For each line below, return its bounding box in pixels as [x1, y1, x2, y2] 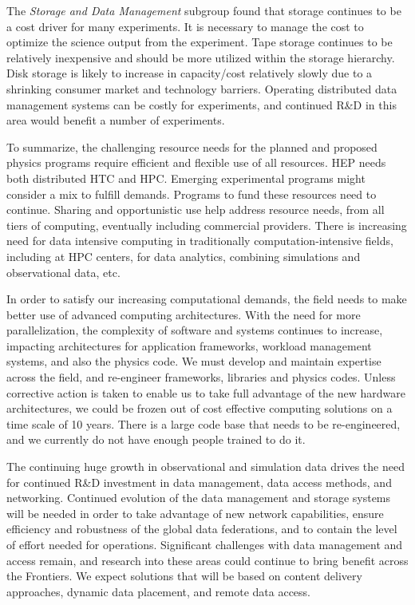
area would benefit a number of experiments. [6, 112, 225, 129]
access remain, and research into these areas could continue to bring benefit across [6, 552, 409, 568]
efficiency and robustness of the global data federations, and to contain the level [6, 520, 397, 537]
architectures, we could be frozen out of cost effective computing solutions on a [6, 400, 393, 417]
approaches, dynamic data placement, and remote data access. [6, 583, 310, 599]
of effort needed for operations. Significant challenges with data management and [6, 536, 403, 552]
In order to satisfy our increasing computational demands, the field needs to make [6, 291, 407, 307]
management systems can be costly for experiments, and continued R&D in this [6, 96, 397, 113]
